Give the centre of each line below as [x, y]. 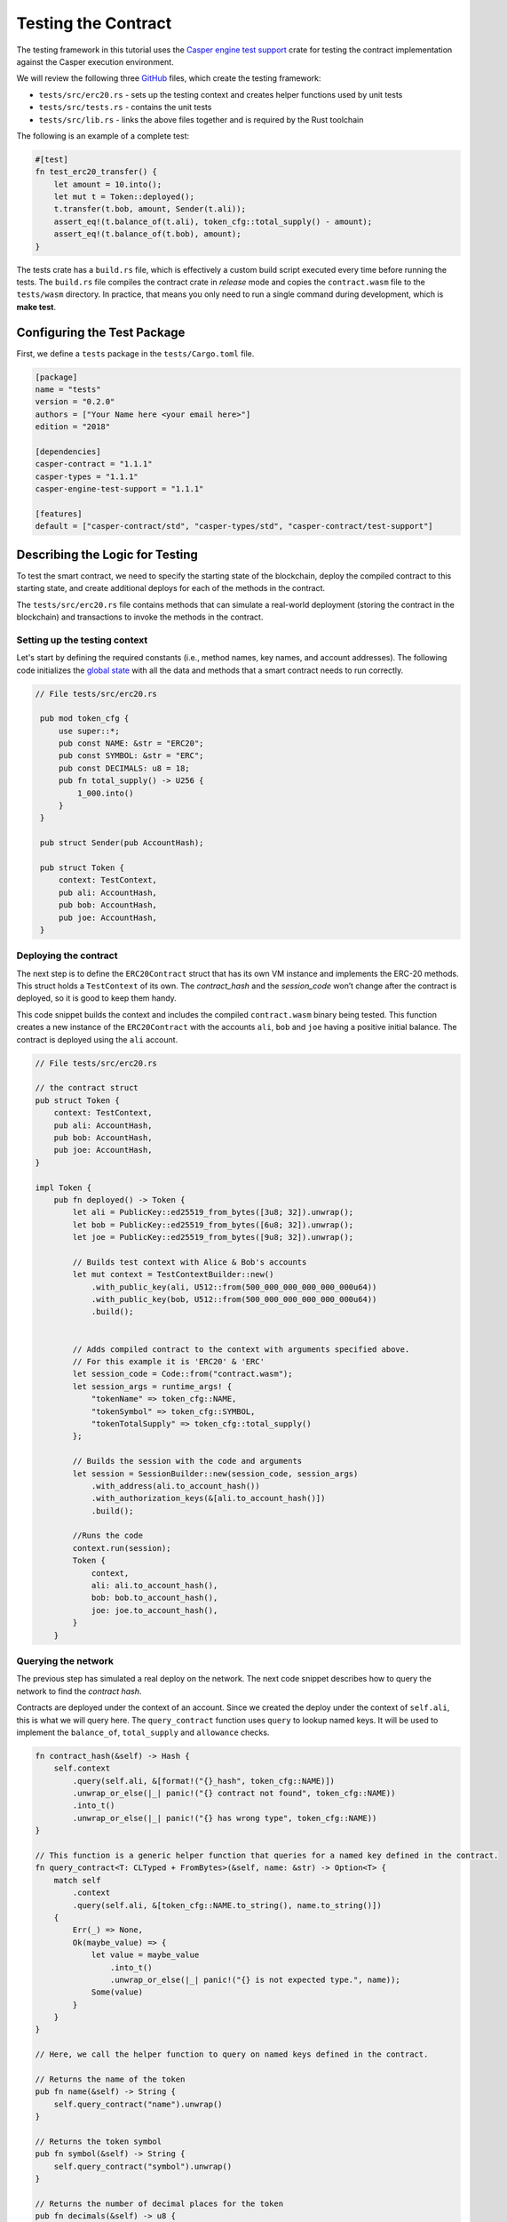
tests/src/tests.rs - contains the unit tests [125, 108]
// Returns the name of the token [110, 2079]
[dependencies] [68, 452]
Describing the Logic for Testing [107, 554]
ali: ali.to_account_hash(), [154, 1586]
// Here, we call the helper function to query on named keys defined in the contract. [232, 2054]
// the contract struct [87, 1088]
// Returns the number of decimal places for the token [159, 2203]
